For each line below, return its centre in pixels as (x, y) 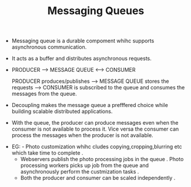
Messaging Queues (96, 11)
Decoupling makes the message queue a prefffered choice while (90, 105)
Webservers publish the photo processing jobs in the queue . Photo (102, 159)
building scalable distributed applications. (62, 111)
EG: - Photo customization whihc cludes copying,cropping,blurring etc (97, 147)
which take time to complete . (47, 153)
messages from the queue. (44, 94)
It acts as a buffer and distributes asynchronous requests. (81, 59)
